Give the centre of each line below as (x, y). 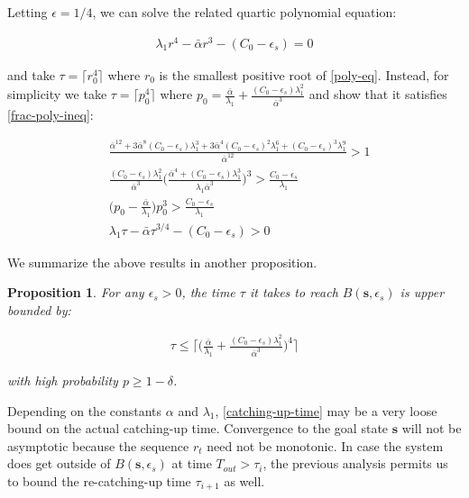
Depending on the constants (85, 410)
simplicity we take (57, 94)
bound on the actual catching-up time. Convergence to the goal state (198, 428)
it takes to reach (294, 292)
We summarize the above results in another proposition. (162, 262)
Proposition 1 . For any (76, 292)
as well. (244, 481)
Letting (28, 12)
